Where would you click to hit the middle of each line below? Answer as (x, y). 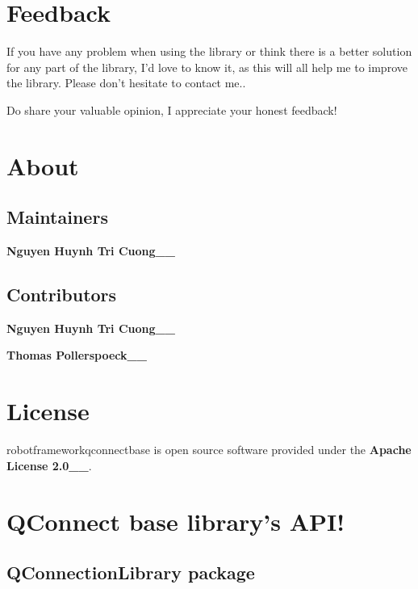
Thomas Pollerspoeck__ (77, 355)
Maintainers (57, 217)
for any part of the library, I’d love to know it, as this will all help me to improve (207, 67)
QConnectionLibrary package (131, 572)
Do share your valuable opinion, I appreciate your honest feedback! (172, 109)
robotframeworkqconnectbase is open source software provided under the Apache (209, 450)
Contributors (62, 294)
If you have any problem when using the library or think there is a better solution (209, 51)
